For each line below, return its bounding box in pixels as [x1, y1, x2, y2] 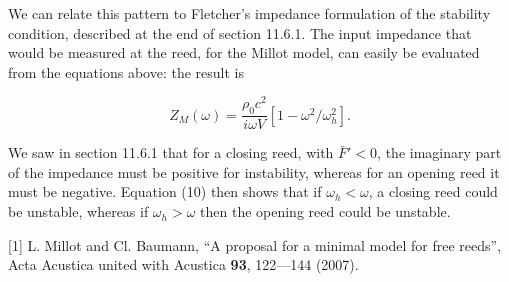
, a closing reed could [368, 181, 498, 202]
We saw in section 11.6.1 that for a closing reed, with [8, 142, 334, 163]
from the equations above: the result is [8, 61, 244, 82]
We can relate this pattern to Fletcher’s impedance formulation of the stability [8, 3, 491, 23]
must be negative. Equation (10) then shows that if [8, 181, 322, 202]
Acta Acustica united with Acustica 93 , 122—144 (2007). [8, 254, 359, 275]
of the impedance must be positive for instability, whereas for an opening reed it [8, 161, 500, 182]
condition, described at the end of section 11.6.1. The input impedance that [8, 22, 472, 43]
